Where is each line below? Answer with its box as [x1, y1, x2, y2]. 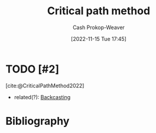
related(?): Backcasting [14, 93, 71, 100]
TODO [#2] [5, 62, 60, 75]
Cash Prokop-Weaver [72, 24, 125, 31]
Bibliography [5, 114, 70, 128]
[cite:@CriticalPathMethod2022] [5, 82, 84, 89]
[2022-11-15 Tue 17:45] [71, 35, 126, 42]
